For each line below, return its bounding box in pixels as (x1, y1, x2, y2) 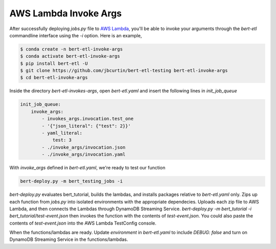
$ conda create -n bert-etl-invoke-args (20, 46, 123, 52)
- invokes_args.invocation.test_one (41, 116, 134, 122)
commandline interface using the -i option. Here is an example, (9, 32, 142, 38)
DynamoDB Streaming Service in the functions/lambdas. (9, 236, 128, 242)
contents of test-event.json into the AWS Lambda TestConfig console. (9, 220, 157, 226)
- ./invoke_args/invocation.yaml (41, 152, 126, 158)
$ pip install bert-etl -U (20, 60, 88, 66)
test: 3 (52, 137, 72, 143)
